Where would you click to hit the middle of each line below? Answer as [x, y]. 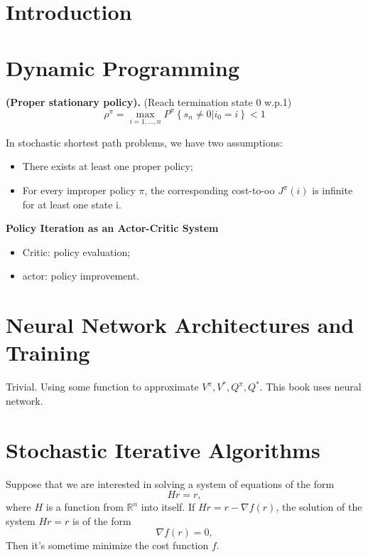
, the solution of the [319, 507]
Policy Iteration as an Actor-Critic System [112, 228]
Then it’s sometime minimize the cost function [107, 545]
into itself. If [168, 507]
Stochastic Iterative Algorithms [163, 449]
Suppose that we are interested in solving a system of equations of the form [170, 483]
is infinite [332, 190]
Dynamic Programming [123, 67]
